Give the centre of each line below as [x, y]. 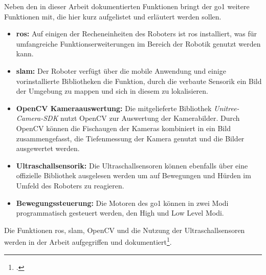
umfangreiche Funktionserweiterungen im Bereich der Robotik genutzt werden [138, 43]
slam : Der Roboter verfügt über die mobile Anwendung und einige [121, 70]
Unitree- [227, 108]
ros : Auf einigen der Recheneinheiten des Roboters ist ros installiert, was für [137, 34]
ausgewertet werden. [48, 148]
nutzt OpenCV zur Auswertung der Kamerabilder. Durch [150, 118]
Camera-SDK [37, 118]
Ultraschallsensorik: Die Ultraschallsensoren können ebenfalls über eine [132, 165]
